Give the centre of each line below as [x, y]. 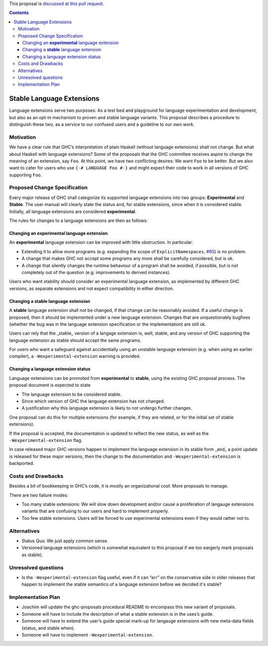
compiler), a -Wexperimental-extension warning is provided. [75, 356]
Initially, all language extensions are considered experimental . [73, 212]
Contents [19, 13]
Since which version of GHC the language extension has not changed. [93, 401]
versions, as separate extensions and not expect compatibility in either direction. [92, 288]
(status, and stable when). [48, 628]
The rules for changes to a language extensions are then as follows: [79, 220]
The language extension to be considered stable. [71, 394]
